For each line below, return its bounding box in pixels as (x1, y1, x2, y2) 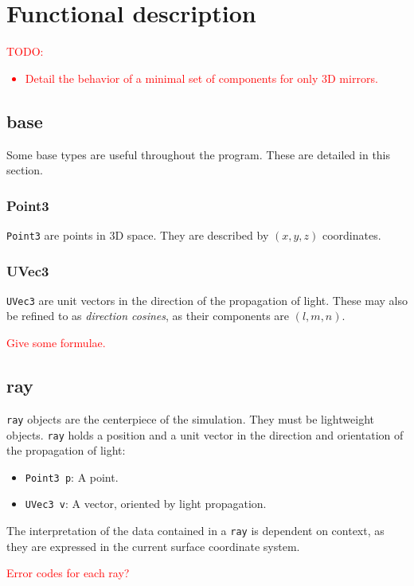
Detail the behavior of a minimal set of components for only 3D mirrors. (25, 69, 378, 86)
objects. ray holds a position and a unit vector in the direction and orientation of (6, 426, 404, 443)
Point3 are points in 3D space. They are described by (6, 226, 269, 243)
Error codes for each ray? (6, 565, 130, 581)
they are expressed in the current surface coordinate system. (6, 537, 300, 554)
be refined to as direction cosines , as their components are (6, 307, 290, 324)
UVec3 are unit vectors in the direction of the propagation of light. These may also (6, 291, 408, 308)
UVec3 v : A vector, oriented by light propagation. (25, 495, 267, 512)
